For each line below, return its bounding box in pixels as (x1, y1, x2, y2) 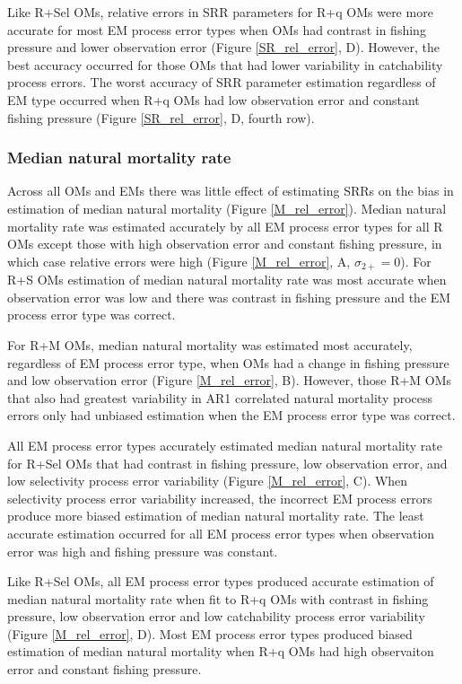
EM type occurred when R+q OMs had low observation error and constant (7, 90, 420, 109)
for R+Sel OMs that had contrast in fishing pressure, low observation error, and (7, 453, 448, 472)
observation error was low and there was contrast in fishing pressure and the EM (7, 287, 451, 306)
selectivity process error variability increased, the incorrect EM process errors (7, 488, 432, 507)
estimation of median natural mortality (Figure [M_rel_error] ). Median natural (7, 198, 447, 217)
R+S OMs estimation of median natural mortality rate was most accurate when (7, 270, 447, 289)
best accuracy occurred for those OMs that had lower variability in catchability (7, 55, 443, 74)
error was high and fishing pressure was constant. (7, 541, 278, 560)
